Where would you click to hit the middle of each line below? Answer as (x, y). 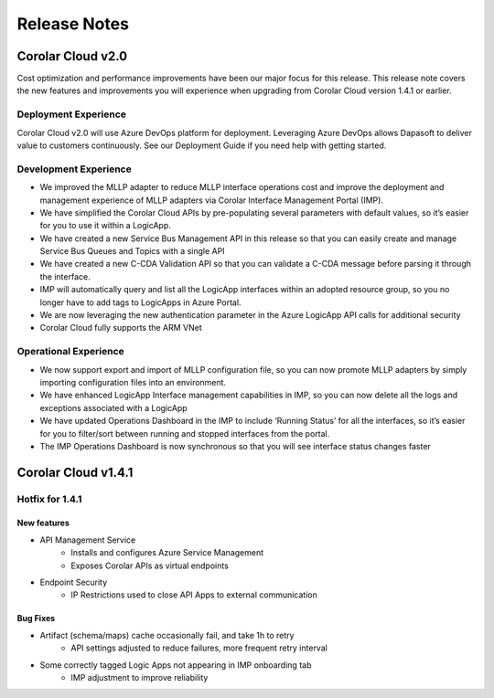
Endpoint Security (74, 582)
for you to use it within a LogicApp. (105, 226)
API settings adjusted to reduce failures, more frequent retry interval (199, 648)
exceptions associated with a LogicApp (113, 407)
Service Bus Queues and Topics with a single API (132, 251)
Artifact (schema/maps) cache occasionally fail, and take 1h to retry (167, 635)
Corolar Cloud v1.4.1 (75, 472)
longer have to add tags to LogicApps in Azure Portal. (140, 302)
